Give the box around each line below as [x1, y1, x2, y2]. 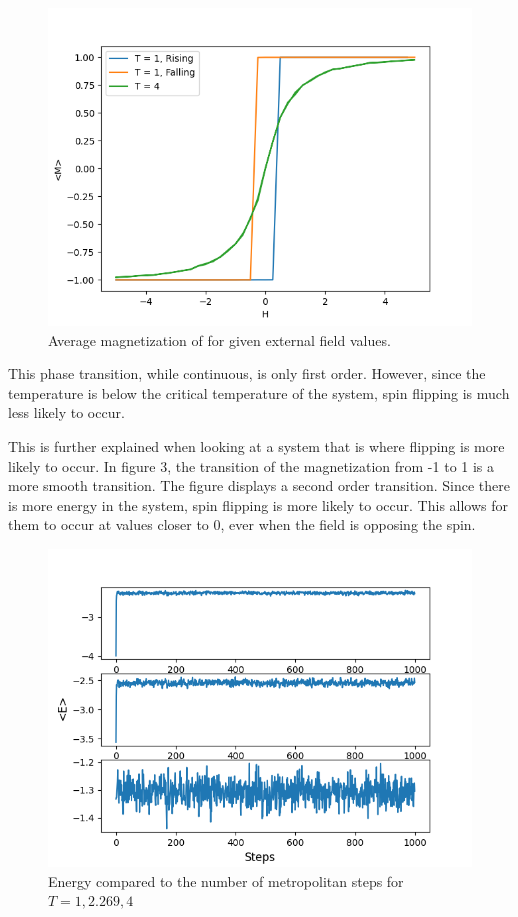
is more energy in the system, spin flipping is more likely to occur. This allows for [8, 494, 509, 515]
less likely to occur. [8, 402, 125, 423]
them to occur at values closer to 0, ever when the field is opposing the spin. [8, 514, 476, 535]
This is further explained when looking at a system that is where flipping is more [8, 435, 505, 456]
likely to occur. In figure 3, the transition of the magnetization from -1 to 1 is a [8, 455, 495, 476]
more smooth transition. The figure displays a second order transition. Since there [8, 475, 511, 496]
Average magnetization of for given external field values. [48, 329, 391, 350]
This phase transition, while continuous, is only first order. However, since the [8, 363, 486, 384]
